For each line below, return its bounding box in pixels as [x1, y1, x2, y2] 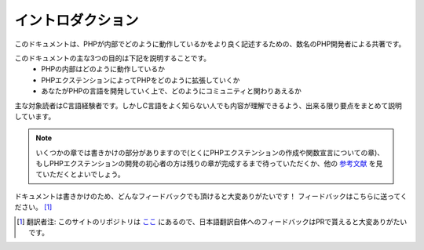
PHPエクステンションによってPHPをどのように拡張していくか [41, 75, 240, 85]
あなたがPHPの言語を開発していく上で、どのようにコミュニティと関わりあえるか [41, 86, 302, 96]
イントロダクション [14, 12, 139, 29]
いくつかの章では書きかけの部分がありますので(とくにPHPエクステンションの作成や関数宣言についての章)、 [35, 147, 385, 157]
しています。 [14, 111, 56, 121]
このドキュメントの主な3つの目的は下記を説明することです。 [14, 53, 211, 63]
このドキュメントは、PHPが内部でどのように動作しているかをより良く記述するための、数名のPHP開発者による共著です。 [14, 39, 406, 49]
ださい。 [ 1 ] [14, 202, 53, 212]
